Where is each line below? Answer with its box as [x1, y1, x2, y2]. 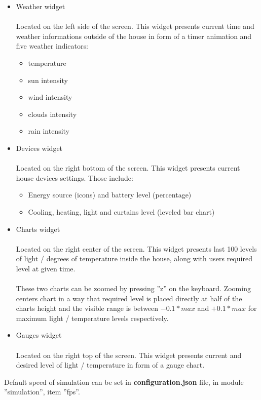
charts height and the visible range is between [16, 303, 159, 313]
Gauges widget [16, 330, 62, 340]
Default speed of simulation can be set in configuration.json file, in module [4, 376, 244, 387]
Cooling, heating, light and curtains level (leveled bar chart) [28, 206, 215, 217]
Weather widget [16, 1, 65, 11]
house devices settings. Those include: [16, 172, 133, 183]
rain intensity [28, 126, 70, 136]
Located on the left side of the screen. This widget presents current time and [16, 21, 254, 31]
